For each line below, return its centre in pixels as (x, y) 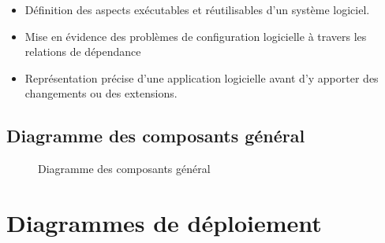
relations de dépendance (83, 52)
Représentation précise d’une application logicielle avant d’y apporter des (202, 77)
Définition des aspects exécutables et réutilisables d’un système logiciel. (197, 9)
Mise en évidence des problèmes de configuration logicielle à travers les (196, 36)
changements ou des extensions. (101, 93)
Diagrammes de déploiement (164, 222)
